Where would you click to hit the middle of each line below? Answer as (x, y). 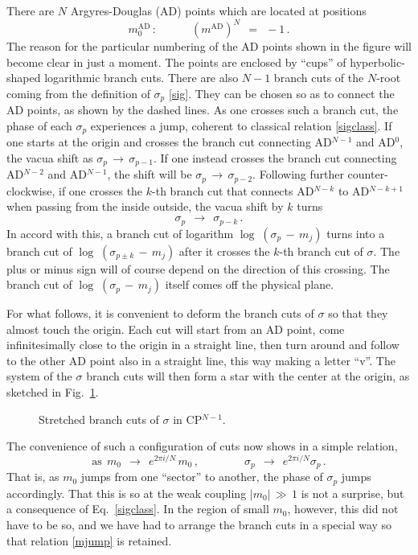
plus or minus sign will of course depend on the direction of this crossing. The (198, 268)
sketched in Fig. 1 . (53, 392)
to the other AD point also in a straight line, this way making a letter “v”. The (201, 360)
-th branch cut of (321, 251)
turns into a (356, 233)
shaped (24, 78)
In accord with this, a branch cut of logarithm (120, 233)
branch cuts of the (319, 78)
